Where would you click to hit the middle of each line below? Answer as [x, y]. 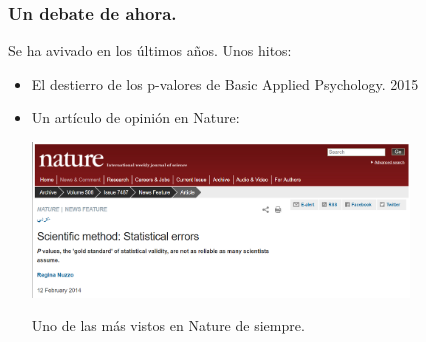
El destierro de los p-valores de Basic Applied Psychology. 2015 [225, 83]
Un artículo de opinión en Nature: [135, 117]
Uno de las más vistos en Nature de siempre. [168, 325]
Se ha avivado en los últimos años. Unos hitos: [150, 50]
